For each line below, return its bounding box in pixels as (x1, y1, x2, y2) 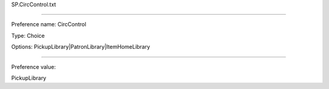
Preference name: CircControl (11, 21, 87, 28)
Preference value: (11, 63, 56, 70)
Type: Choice (11, 32, 45, 39)
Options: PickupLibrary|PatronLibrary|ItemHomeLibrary (11, 43, 150, 51)
